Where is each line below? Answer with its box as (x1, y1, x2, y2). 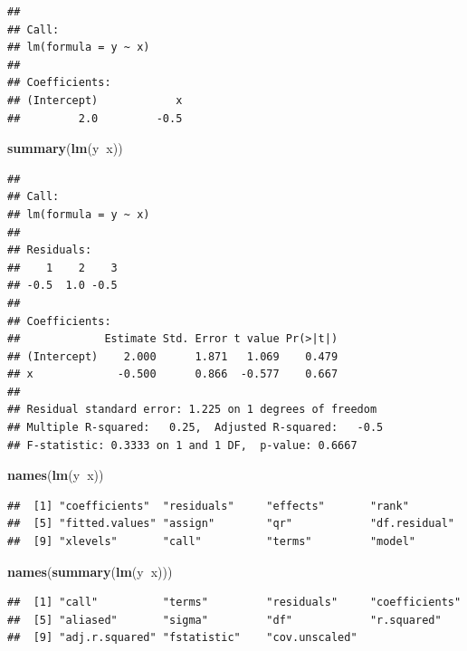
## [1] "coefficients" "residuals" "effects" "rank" (7, 499, 409, 512)
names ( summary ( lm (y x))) (7, 561, 173, 580)
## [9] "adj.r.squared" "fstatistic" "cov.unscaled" (7, 631, 357, 645)
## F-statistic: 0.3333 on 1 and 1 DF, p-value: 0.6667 (7, 438, 357, 452)
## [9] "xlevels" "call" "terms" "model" (7, 535, 416, 549)
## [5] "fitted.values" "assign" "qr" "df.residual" (7, 517, 454, 531)
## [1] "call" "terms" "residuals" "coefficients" (7, 596, 462, 609)
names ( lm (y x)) (7, 465, 104, 484)
